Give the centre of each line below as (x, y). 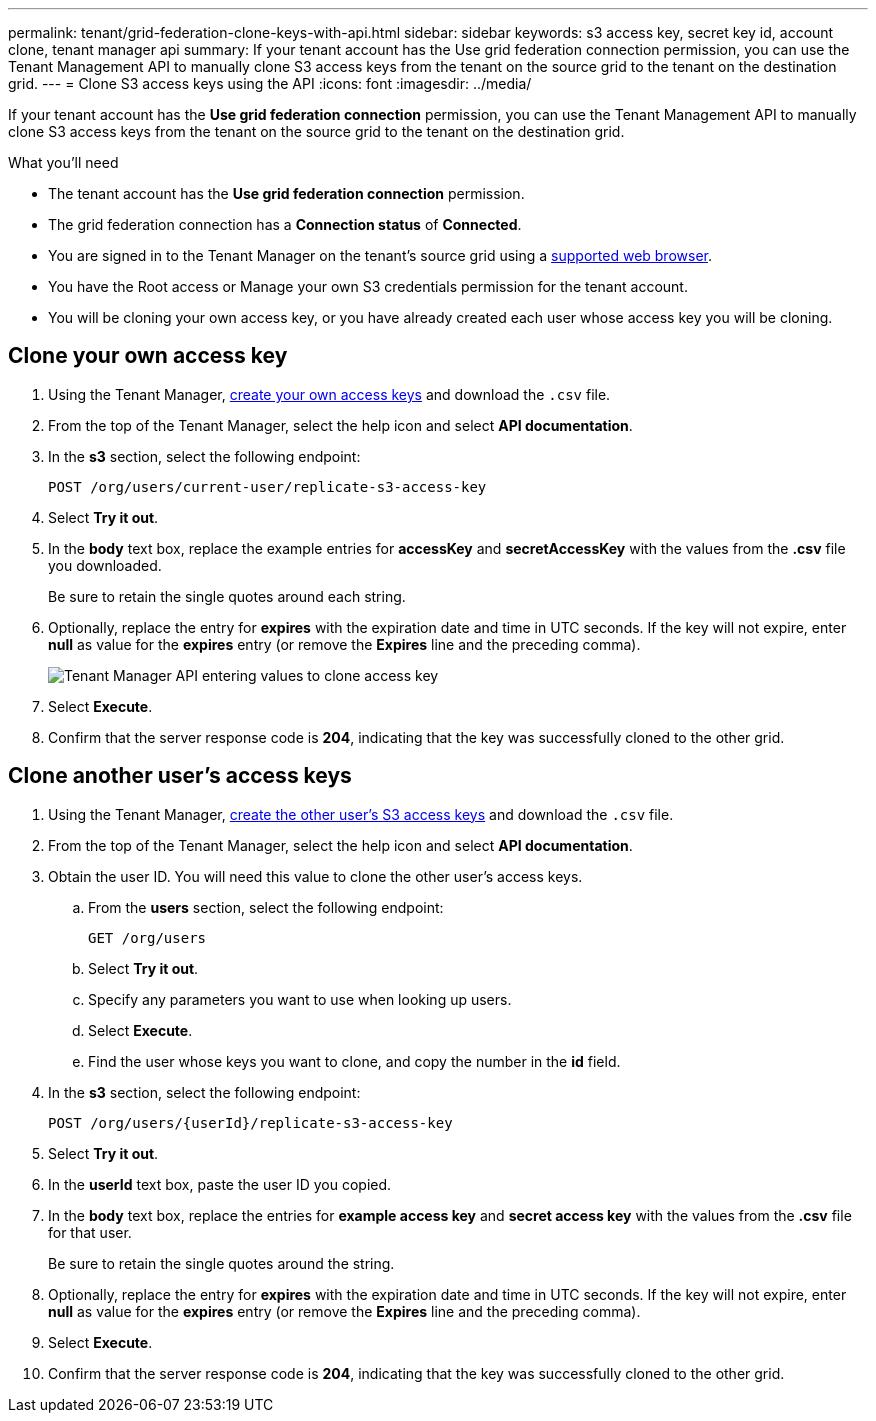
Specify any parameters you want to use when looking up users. (300, 999)
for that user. (90, 1232)
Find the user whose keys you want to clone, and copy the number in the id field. (354, 1061)
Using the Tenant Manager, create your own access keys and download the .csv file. (329, 394)
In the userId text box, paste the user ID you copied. (220, 1184)
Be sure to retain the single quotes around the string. (221, 1263)
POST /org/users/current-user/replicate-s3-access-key (267, 486)
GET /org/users (147, 937)
